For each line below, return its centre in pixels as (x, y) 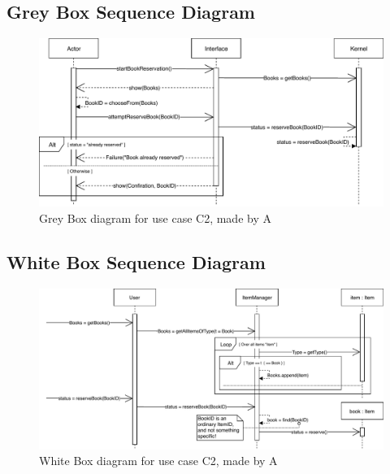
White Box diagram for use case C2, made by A (158, 461)
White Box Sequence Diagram (136, 261)
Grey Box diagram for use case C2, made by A (155, 217)
